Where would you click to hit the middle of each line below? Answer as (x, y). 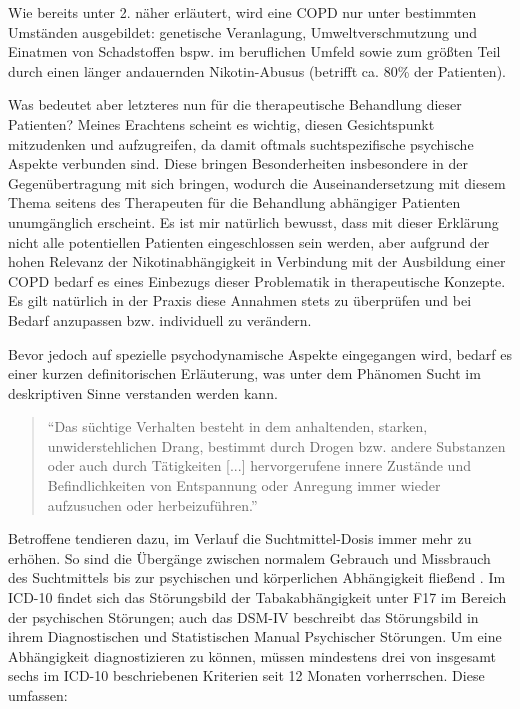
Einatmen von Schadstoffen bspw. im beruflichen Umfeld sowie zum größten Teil (254, 51)
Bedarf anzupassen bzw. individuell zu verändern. (160, 319)
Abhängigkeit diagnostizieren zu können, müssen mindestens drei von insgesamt (252, 655)
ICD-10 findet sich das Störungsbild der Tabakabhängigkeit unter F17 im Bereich (257, 597)
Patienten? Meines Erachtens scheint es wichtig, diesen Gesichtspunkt (221, 123)
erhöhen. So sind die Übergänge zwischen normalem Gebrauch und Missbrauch (249, 557)
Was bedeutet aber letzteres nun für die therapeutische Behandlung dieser (235, 104)
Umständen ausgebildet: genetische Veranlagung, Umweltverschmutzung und (242, 31)
